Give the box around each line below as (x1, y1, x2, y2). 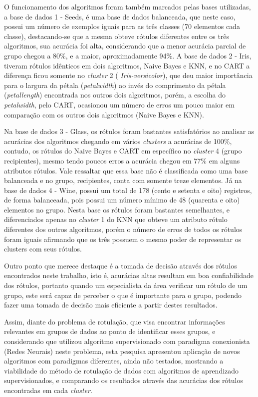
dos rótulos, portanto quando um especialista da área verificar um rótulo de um (4, 280, 248, 290)
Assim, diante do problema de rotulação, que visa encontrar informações (4, 316, 225, 326)
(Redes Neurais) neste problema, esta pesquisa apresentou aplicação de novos (4, 345, 240, 356)
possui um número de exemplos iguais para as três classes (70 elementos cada (4, 21, 240, 31)
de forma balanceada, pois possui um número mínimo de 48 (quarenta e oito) (4, 194, 240, 205)
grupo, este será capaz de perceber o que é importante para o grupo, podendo (4, 289, 242, 300)
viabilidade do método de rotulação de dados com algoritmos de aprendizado (4, 365, 239, 375)
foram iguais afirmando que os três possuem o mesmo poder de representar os (4, 233, 242, 244)
